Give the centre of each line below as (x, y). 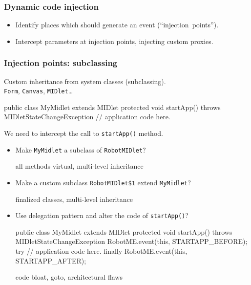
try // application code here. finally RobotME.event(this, (101, 251)
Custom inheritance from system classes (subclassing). (85, 81)
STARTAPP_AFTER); (51, 260)
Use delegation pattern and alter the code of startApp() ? (102, 215)
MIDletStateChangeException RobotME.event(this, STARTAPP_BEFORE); (131, 241)
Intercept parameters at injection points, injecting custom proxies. (114, 41)
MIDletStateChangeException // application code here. (87, 117)
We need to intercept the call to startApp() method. (84, 133)
